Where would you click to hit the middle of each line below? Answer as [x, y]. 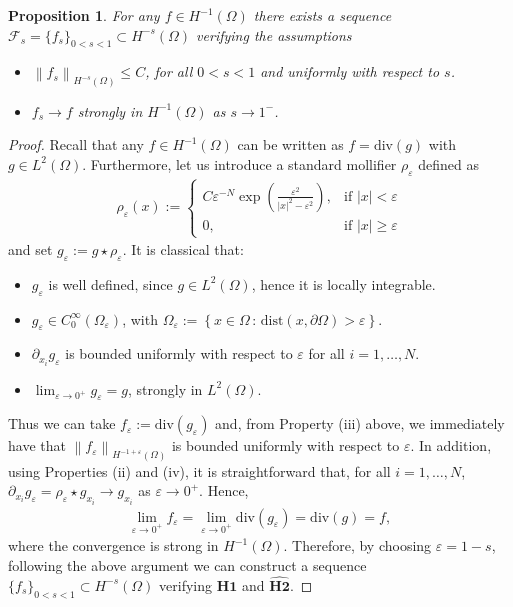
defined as [449, 163]
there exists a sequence [322, 15]
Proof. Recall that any [76, 144]
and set [30, 249]
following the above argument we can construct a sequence [187, 564]
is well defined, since [110, 283]
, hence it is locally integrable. [343, 283]
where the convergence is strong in [113, 545]
